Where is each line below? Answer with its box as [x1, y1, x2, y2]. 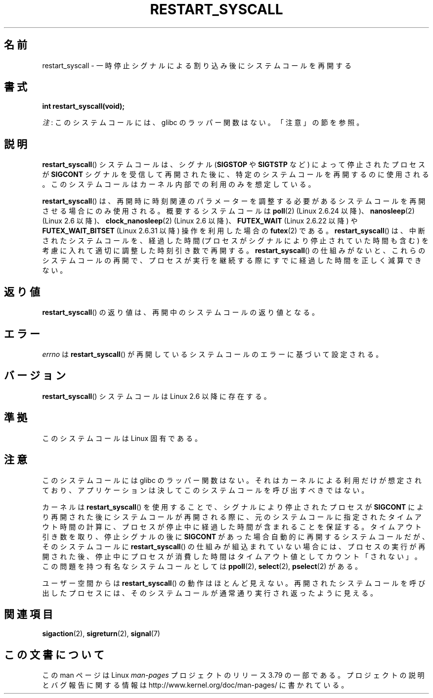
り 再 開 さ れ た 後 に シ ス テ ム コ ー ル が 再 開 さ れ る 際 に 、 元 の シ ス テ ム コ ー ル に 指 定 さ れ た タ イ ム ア [42, 512, 422, 521]
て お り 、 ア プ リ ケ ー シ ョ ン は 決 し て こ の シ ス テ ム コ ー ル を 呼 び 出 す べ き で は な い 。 [42, 485, 369, 494]
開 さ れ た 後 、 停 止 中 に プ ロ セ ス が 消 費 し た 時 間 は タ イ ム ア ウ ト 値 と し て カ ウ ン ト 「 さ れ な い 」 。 [42, 552, 422, 561]
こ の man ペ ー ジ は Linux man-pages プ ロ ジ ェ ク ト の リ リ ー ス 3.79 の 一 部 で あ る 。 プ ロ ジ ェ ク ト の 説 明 [42, 671, 425, 680]
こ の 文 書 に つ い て [4, 648, 104, 661]
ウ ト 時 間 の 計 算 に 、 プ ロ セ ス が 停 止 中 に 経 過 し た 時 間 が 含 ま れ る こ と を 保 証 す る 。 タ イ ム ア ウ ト [42, 522, 422, 531]
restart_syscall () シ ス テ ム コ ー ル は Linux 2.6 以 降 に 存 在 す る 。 [42, 392, 271, 400]
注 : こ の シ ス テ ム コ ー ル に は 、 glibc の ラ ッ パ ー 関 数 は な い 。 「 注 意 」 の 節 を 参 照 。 [42, 118, 364, 127]
